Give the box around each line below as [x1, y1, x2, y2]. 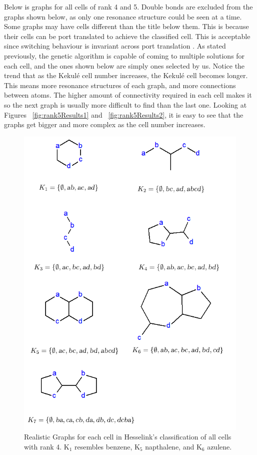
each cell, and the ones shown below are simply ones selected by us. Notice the [4, 60, 245, 71]
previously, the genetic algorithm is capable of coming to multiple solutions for [4, 50, 245, 61]
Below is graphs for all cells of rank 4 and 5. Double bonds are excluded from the [4, 2, 253, 12]
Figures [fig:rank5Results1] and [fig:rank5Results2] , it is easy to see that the [4, 109, 243, 120]
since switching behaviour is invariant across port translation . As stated [4, 41, 226, 51]
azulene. [207, 441, 232, 451]
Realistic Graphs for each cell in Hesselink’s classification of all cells [24, 431, 231, 442]
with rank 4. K [24, 441, 69, 451]
